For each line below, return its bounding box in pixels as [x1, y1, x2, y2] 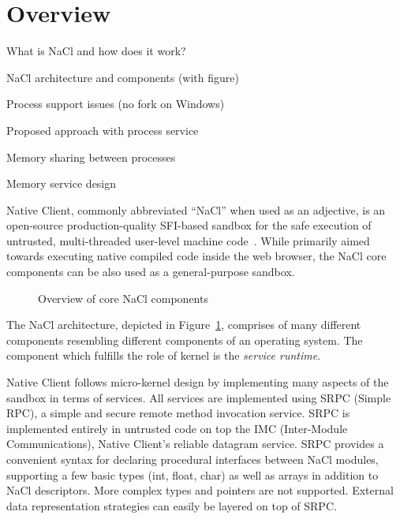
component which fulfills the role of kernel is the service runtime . [6, 347, 321, 364]
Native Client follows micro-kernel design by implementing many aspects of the [6, 374, 389, 390]
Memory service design [6, 175, 117, 192]
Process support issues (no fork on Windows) [6, 95, 225, 112]
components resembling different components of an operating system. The [6, 331, 363, 348]
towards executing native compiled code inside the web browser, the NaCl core [6, 248, 387, 264]
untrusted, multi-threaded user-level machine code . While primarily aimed [6, 232, 370, 248]
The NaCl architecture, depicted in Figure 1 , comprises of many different [6, 316, 361, 333]
